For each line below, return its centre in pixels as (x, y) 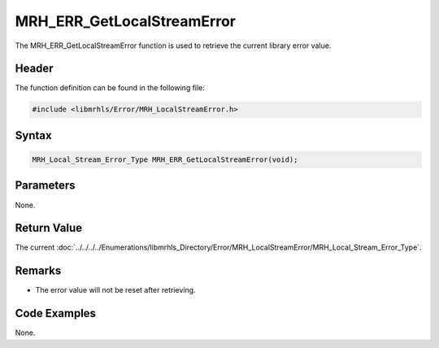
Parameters (45, 186)
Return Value (49, 228)
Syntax (33, 135)
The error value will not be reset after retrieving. (115, 290)
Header (34, 69)
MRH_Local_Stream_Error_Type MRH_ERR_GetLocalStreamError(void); (165, 160)
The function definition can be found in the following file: (110, 88)
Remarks (38, 271)
